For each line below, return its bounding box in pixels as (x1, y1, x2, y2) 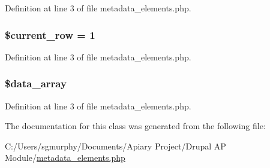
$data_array (5, 76, 67, 91)
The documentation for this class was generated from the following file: (5, 120, 266, 132)
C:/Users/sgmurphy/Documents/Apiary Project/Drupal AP (5, 139, 226, 152)
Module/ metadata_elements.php (5, 151, 125, 164)
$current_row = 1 (5, 27, 95, 42)
